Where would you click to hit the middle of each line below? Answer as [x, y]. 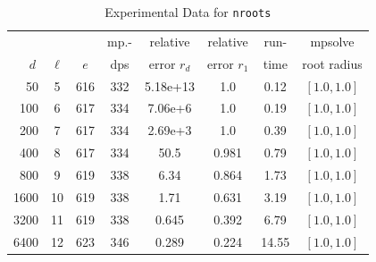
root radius [332, 63]
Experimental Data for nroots [188, 12]
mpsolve [332, 41]
